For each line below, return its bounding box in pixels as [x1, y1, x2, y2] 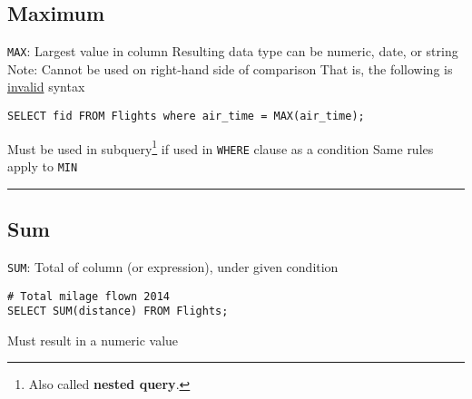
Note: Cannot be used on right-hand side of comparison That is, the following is [7, 59, 453, 78]
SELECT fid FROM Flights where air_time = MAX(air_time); [7, 110, 365, 123]
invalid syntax [7, 77, 85, 96]
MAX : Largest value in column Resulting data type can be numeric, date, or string [7, 42, 458, 61]
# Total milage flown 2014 [7, 289, 170, 303]
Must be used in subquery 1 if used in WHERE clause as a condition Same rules [7, 136, 434, 158]
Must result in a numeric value [7, 330, 179, 349]
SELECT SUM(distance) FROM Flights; [7, 305, 229, 318]
